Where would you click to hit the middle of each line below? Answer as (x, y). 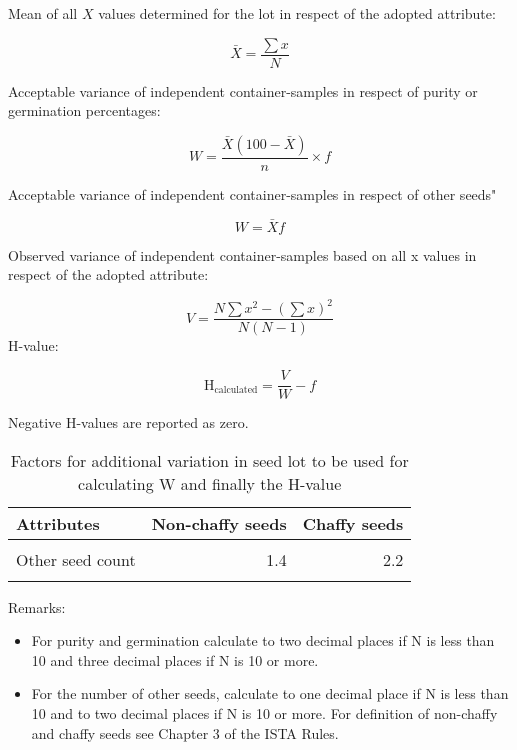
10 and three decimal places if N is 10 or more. (175, 659)
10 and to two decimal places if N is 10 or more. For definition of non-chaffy (264, 713)
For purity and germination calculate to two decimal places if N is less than (263, 640)
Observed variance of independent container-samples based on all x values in (242, 254)
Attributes (58, 523)
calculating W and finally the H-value (210, 483)
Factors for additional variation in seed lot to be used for (209, 460)
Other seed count (76, 559)
